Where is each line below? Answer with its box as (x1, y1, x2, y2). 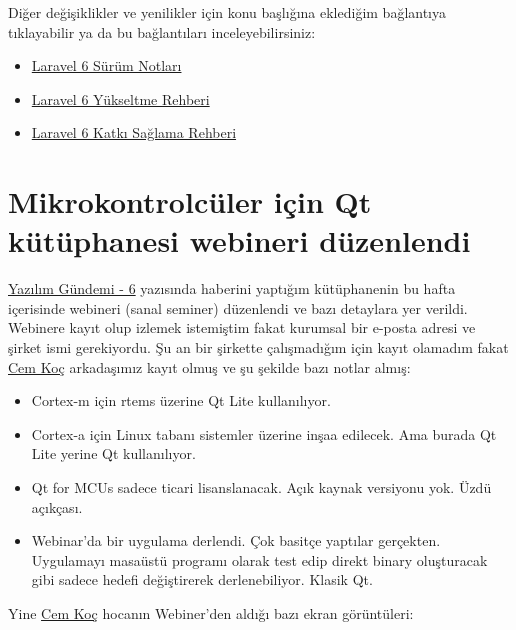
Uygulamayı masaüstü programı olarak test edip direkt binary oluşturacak (31, 549, 488, 570)
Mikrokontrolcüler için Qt (8, 181, 372, 222)
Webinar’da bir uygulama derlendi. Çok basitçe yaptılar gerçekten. (31, 530, 441, 551)
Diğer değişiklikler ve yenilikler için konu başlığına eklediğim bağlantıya (8, 2, 447, 22)
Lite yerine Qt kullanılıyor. (31, 443, 196, 464)
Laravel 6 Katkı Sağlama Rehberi (31, 122, 237, 143)
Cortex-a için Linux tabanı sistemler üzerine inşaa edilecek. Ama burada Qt (31, 423, 497, 444)
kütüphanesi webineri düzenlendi (8, 220, 471, 261)
